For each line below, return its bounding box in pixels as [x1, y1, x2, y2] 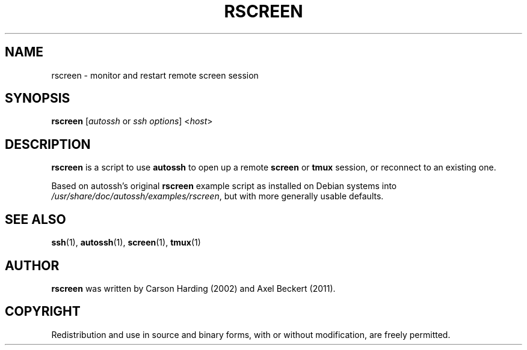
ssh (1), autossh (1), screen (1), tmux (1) [51, 237, 201, 248]
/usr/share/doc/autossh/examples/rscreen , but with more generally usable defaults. [51, 191, 384, 202]
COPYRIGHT [5, 304, 81, 319]
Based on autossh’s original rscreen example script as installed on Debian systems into [51, 181, 397, 192]
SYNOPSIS [5, 91, 70, 106]
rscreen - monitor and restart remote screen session [51, 70, 259, 80]
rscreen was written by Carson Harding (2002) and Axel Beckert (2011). [51, 283, 336, 294]
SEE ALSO [5, 211, 66, 227]
